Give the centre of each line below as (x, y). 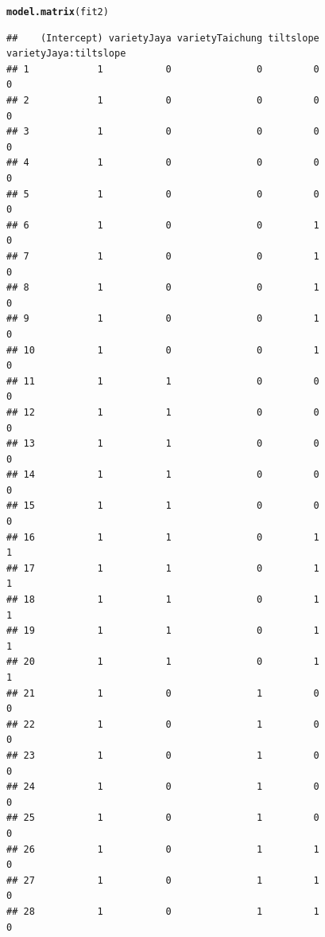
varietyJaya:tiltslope (66, 54)
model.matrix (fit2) (58, 12)
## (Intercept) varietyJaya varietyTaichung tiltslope (163, 38)
